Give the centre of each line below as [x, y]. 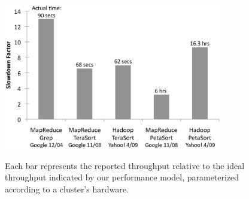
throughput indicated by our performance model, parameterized [122, 177]
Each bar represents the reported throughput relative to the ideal [125, 165]
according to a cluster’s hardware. [67, 189]
